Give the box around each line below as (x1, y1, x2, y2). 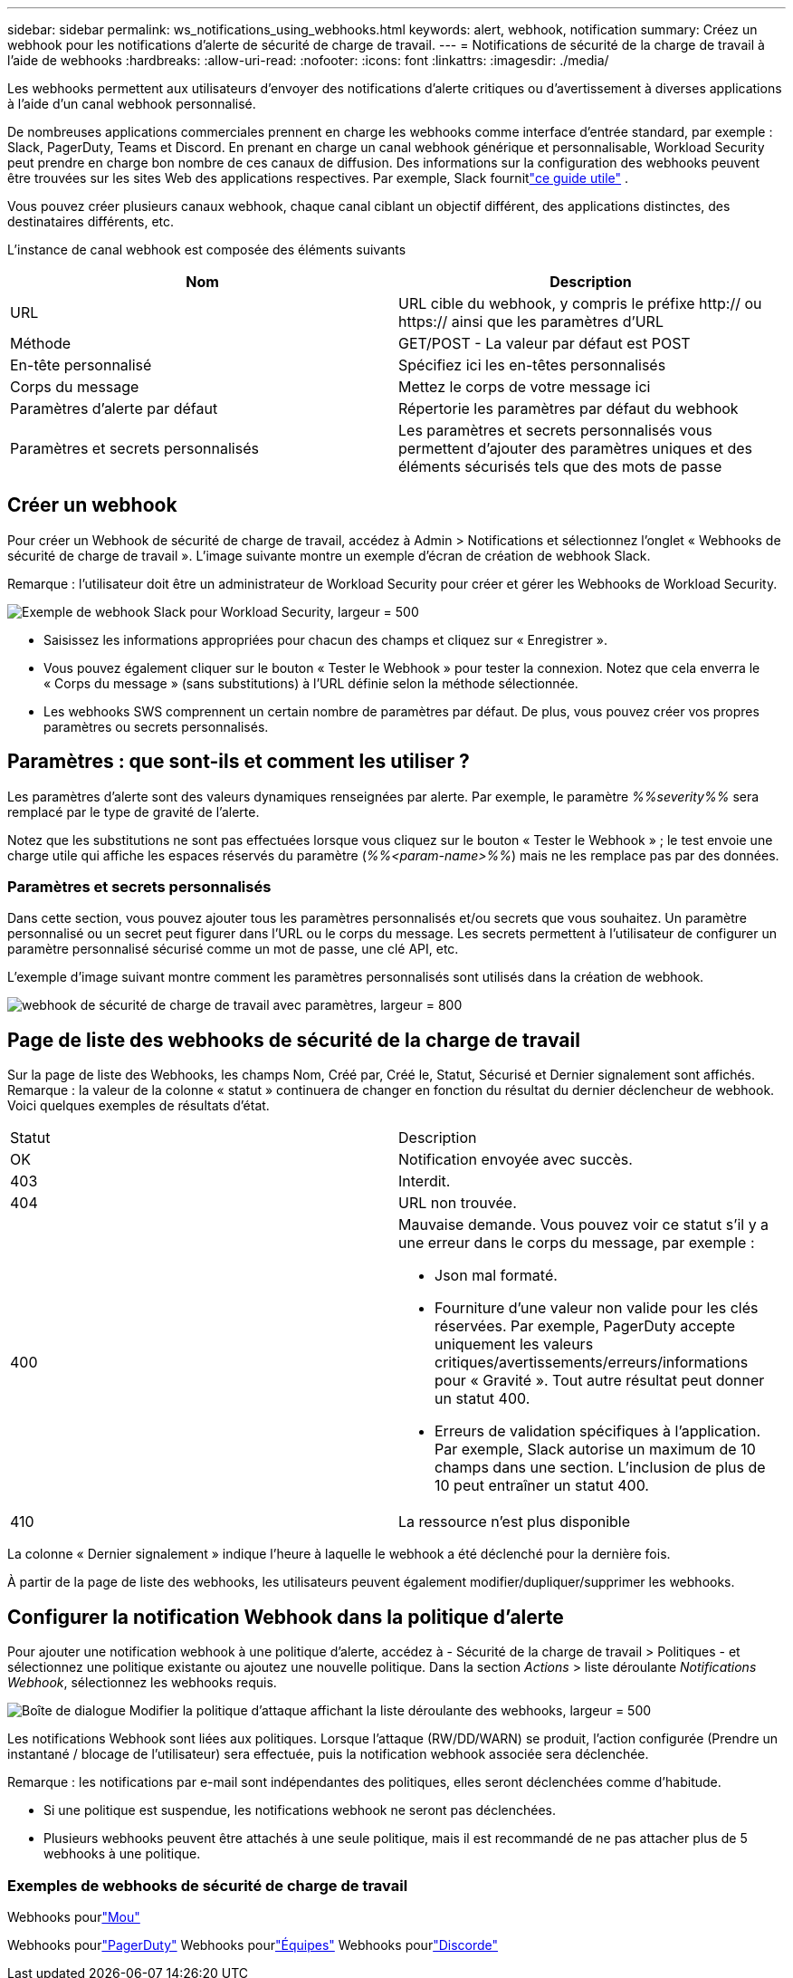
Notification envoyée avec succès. (398, 1150, 633, 1169)
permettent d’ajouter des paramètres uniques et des (398, 439, 753, 457)
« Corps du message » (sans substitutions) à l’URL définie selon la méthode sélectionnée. (43, 675, 578, 691)
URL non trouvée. (398, 1194, 517, 1213)
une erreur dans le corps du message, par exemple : (398, 1234, 755, 1253)
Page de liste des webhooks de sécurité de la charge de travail (7, 1028, 580, 1051)
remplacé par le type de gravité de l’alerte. (7, 803, 260, 820)
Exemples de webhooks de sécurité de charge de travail (7, 1876, 408, 1895)
